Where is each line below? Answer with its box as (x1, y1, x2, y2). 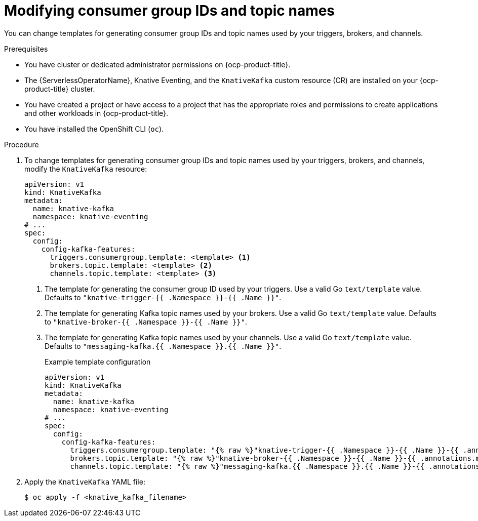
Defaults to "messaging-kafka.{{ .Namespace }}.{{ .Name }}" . (45, 341, 282, 350)
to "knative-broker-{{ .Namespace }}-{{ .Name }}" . (45, 317, 248, 326)
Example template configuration (45, 357, 151, 366)
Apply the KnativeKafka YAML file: (24, 477, 145, 486)
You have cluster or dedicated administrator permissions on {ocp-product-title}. (24, 60, 291, 69)
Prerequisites (4, 44, 48, 53)
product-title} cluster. (24, 84, 95, 93)
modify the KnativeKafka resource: (24, 164, 147, 173)
